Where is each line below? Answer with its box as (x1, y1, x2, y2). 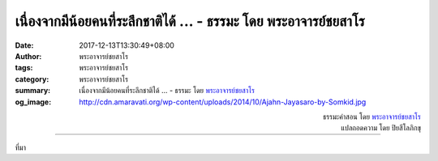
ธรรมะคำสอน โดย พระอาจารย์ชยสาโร (322, 112, 421, 121)
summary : (15, 86, 51, 95)
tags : (15, 63, 33, 73)
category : (15, 74, 49, 84)
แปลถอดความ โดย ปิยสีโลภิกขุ (341, 123, 421, 133)
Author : (15, 51, 42, 61)
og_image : (15, 97, 52, 107)
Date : (15, 40, 34, 50)
